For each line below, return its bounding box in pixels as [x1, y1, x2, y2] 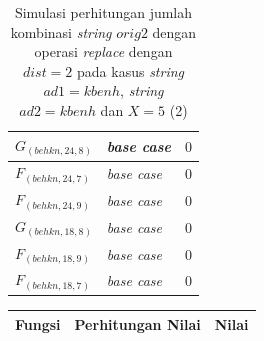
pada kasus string [77, 60, 185, 81]
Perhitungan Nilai [74, 313, 201, 334]
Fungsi [15, 313, 61, 334]
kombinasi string [10, 21, 112, 42]
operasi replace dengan [34, 41, 173, 62]
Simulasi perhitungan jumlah [14, 2, 193, 22]
